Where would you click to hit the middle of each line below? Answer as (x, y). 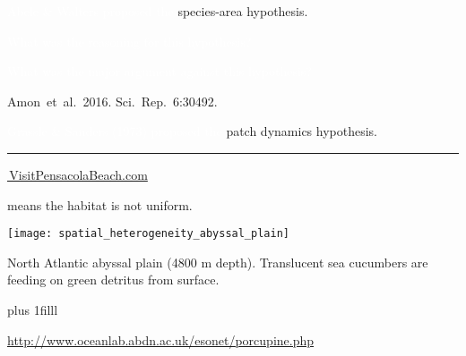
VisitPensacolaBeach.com (78, 174)
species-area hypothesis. (243, 11)
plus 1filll (33, 309)
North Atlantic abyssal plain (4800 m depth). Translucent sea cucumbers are (218, 262)
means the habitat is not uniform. (100, 204)
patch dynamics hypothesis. (302, 131)
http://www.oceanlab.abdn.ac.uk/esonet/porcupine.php (161, 339)
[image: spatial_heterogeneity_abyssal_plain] (148, 234)
